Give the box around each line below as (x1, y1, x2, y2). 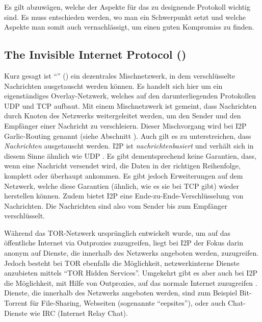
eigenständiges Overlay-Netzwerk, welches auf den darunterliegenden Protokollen (4, 90, 256, 101)
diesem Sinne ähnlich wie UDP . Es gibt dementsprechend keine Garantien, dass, (4, 150, 257, 161)
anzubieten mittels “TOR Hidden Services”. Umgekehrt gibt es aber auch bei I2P (4, 267, 257, 278)
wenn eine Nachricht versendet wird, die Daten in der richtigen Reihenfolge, (4, 160, 241, 171)
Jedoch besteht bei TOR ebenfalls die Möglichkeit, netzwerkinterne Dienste (4, 257, 240, 268)
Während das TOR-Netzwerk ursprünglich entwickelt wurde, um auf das (4, 227, 230, 238)
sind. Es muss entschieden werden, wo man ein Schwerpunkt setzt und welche (4, 11, 246, 22)
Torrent (4, 298, 28, 308)
